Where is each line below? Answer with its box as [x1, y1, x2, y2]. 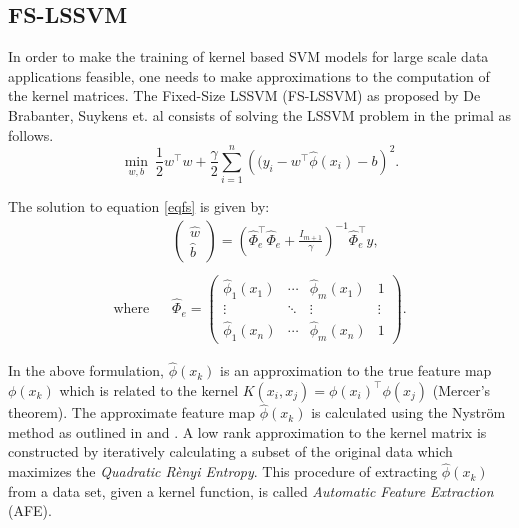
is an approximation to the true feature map [220, 360, 492, 381]
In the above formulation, [8, 360, 165, 381]
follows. [8, 124, 54, 145]
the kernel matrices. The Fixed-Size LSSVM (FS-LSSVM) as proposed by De [8, 85, 481, 106]
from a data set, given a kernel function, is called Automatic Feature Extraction [8, 480, 494, 501]
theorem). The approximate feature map [8, 402, 256, 423]
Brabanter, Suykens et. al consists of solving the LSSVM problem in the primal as [8, 104, 512, 125]
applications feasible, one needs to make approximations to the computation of [8, 65, 490, 86]
